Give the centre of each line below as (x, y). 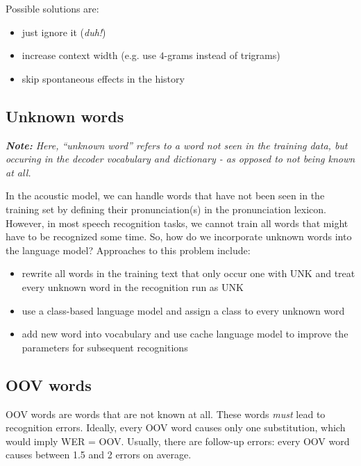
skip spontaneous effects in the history (103, 78)
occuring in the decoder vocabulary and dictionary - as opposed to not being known (180, 159)
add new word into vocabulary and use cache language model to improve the (185, 334)
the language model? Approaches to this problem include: (128, 250)
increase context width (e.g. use (89, 55)
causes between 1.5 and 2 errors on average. (99, 455)
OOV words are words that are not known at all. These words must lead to (166, 414)
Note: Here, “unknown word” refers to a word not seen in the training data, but (177, 145)
